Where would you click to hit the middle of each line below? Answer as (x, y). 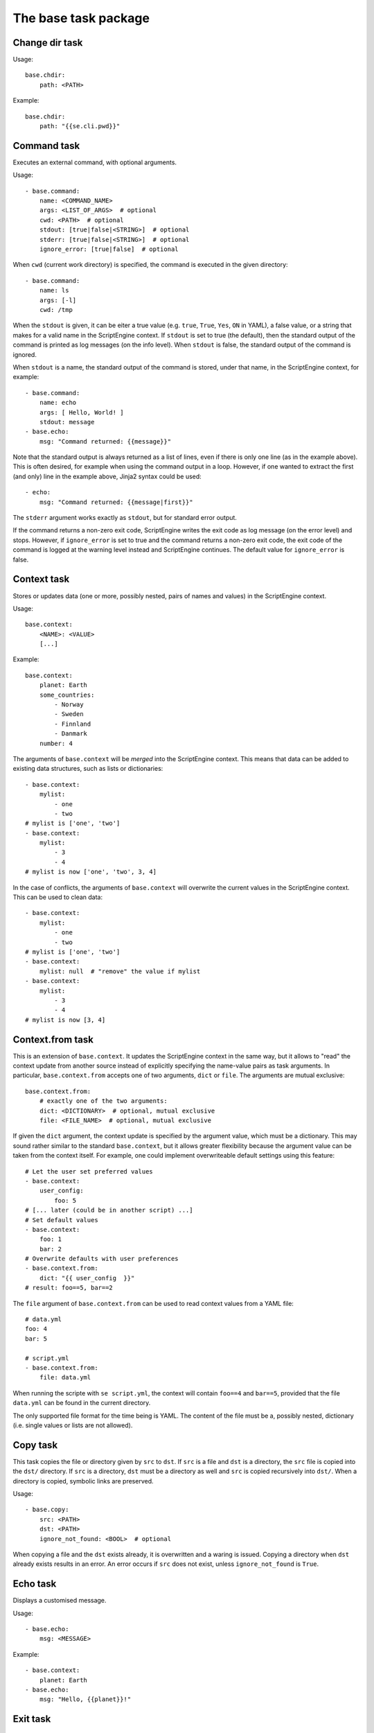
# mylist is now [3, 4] (65, 1020)
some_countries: (67, 695)
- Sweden (69, 714)
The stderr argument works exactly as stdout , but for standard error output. (125, 518)
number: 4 (56, 743)
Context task (41, 579)
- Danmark (71, 734)
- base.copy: (47, 1510)
